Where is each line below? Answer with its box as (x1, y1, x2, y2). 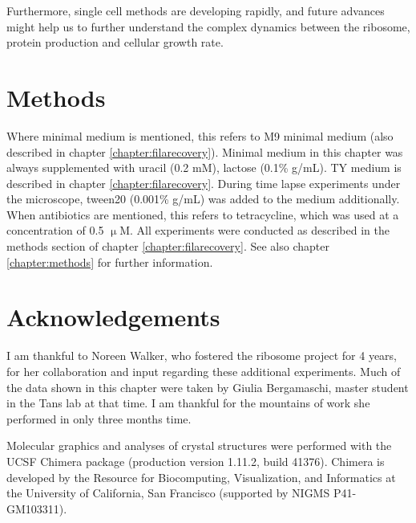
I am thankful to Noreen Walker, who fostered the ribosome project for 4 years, (6, 347, 398, 364)
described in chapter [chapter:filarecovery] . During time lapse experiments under (6, 174, 401, 191)
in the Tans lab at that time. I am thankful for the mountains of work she (6, 394, 370, 411)
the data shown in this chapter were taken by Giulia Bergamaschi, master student (6, 378, 409, 395)
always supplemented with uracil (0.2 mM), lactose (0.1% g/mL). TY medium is (6, 159, 402, 176)
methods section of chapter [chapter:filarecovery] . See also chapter (6, 238, 329, 255)
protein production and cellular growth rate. (6, 34, 224, 51)
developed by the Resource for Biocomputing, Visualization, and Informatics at (6, 468, 396, 485)
